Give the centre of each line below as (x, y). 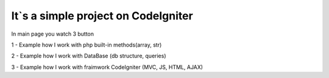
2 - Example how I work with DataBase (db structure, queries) (89, 56)
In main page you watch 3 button (53, 34)
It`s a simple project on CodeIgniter (102, 16)
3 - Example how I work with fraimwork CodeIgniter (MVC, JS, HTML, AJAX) (107, 67)
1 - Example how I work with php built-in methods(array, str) (87, 45)
